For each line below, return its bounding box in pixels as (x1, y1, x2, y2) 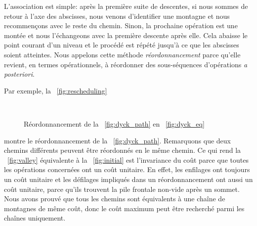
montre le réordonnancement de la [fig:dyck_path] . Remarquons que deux (4, 135, 231, 145)
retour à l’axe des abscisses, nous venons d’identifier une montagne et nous (4, 10, 230, 21)
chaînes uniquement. (4, 213, 66, 223)
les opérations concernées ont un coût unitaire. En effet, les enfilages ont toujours (4, 164, 250, 175)
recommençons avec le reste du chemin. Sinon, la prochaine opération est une (4, 20, 238, 31)
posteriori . (4, 69, 35, 79)
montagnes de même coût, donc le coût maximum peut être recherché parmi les (4, 203, 245, 213)
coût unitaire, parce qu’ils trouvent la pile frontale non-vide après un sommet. (4, 183, 240, 194)
